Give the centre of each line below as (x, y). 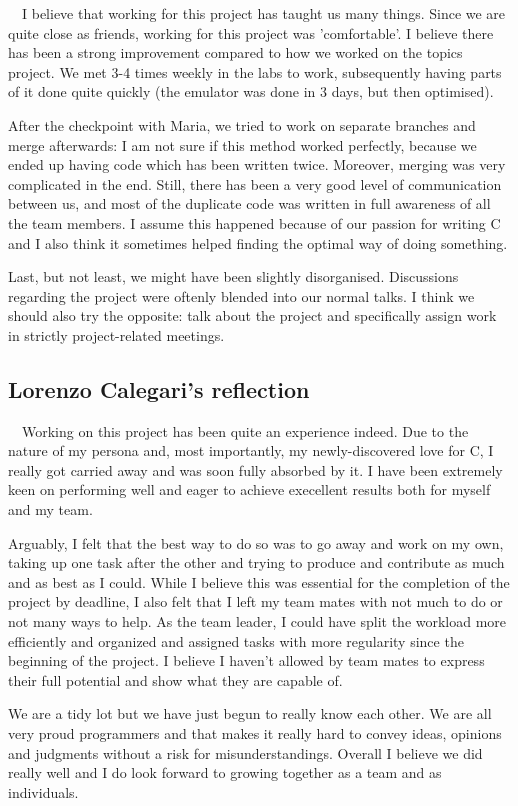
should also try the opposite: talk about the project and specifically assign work (252, 315)
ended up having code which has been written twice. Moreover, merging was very (257, 164)
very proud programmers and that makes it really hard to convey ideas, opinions (255, 733)
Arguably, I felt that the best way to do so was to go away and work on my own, (256, 542)
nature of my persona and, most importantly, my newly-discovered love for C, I (251, 450)
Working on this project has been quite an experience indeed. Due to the (245, 430)
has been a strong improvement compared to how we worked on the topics (235, 52)
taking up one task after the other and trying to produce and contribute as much (256, 562)
